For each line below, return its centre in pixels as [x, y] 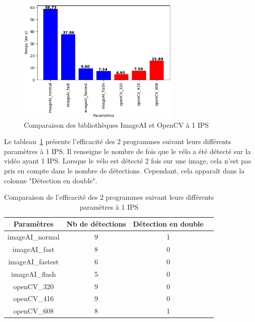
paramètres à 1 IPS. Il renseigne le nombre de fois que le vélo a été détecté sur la [127, 151]
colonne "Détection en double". [51, 180]
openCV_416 [33, 298]
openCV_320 [33, 286]
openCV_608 [33, 311]
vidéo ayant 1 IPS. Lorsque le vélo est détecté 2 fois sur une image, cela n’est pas [128, 161]
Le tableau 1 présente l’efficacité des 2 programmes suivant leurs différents [118, 141]
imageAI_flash [34, 274]
